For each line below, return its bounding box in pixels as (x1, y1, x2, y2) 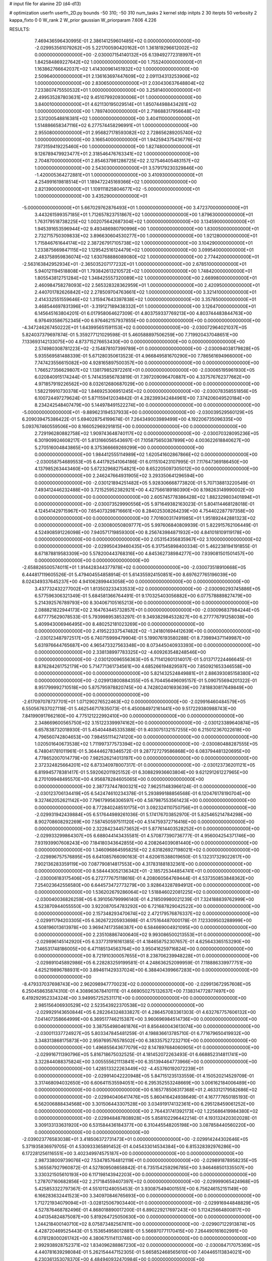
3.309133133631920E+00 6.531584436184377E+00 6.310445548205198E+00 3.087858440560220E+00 (34, 1122, 255, 1128)
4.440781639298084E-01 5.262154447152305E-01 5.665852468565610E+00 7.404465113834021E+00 (34, 1249, 251, 1255)
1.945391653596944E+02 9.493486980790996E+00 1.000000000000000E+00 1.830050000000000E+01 (34, 225, 259, 232)
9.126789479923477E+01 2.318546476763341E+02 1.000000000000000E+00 (34, 150, 199, 156)
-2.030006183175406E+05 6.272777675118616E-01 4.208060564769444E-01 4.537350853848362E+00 (34, 875, 254, 881)
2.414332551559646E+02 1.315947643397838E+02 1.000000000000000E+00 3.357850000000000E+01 (34, 296, 256, 302)
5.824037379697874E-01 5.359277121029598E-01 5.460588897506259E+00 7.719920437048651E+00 (22, 331, 238, 337)
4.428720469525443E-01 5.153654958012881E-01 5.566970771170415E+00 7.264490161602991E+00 (34, 1228, 248, 1234)
